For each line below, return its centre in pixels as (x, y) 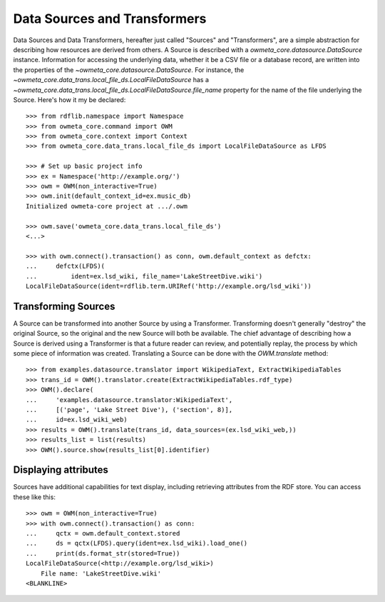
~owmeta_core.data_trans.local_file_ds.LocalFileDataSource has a (111, 80)
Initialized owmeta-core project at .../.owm (107, 206)
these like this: (35, 497)
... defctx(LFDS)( (66, 266)
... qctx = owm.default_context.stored (103, 533)
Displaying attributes (61, 470)
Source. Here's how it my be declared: (70, 99)
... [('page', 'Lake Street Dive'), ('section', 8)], (129, 410)
